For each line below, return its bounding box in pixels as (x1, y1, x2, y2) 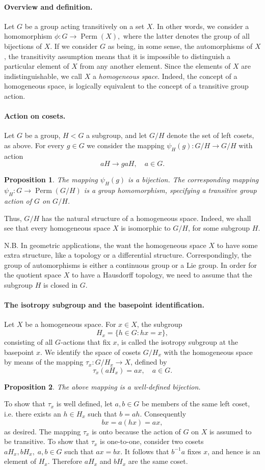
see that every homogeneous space (4, 223, 111, 233)
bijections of (4, 40, 42, 51)
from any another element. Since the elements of (79, 61, 231, 71)
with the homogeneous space (164, 346, 253, 357)
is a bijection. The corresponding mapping (128, 174, 259, 185)
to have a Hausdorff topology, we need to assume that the (71, 269, 252, 280)
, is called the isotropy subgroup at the (117, 337, 238, 347)
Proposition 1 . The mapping (4, 174, 98, 185)
